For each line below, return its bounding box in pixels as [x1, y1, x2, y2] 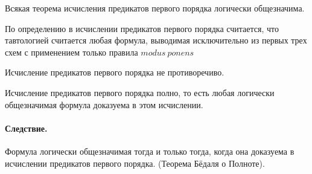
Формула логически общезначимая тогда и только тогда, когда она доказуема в [5, 144, 294, 157]
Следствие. [5, 121, 48, 134]
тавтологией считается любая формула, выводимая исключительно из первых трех [5, 34, 307, 47]
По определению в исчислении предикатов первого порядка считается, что [5, 22, 279, 34]
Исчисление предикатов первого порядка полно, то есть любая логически [5, 86, 275, 98]
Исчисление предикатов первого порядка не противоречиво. [5, 66, 224, 79]
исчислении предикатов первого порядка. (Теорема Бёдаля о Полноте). [5, 156, 265, 169]
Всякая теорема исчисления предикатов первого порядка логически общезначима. [5, 2, 305, 14]
